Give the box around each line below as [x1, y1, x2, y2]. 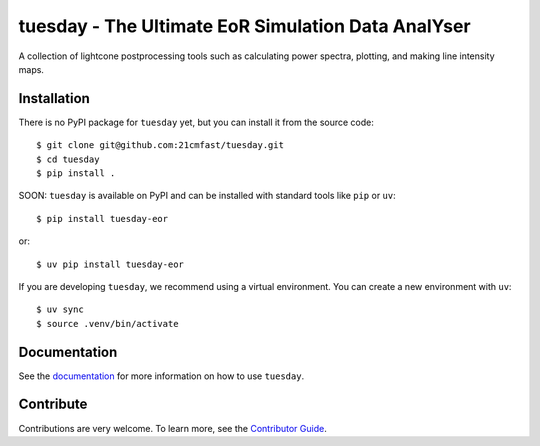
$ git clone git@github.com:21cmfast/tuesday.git [36, 140, 285, 151]
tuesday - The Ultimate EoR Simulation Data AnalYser [18, 15, 471, 37]
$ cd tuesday [36, 153, 100, 165]
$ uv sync [36, 304, 84, 315]
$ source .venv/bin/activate [36, 318, 179, 329]
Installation [18, 90, 90, 107]
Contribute [18, 396, 88, 413]
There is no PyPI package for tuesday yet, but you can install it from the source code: [18, 116, 374, 128]
